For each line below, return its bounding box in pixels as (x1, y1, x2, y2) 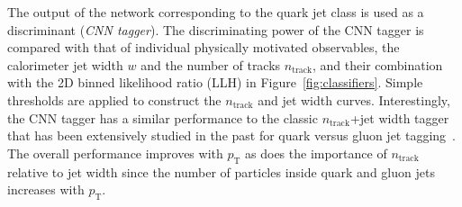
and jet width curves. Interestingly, (258, 90, 450, 109)
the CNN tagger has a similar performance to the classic (7, 108, 318, 127)
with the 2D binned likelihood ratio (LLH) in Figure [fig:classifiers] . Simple (7, 73, 423, 92)
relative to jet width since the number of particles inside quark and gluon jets (7, 162, 435, 181)
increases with (7, 180, 85, 199)
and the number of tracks (140, 55, 281, 74)
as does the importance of (245, 143, 387, 162)
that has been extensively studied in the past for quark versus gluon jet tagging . (7, 126, 457, 145)
